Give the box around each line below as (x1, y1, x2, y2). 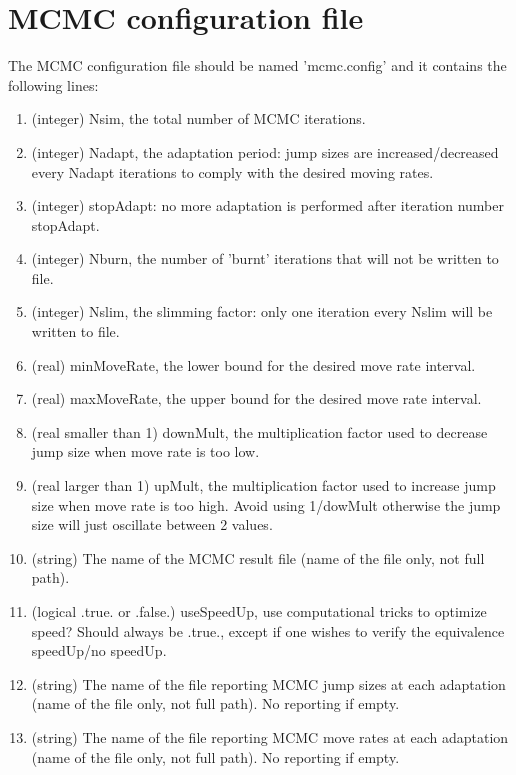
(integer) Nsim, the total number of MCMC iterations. (31, 108, 366, 129)
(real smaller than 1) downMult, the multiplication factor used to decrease (31, 421, 488, 442)
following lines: (8, 74, 99, 95)
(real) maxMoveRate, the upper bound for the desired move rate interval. (31, 388, 482, 409)
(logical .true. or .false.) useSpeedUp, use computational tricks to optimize (31, 601, 487, 621)
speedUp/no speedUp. (31, 640, 167, 661)
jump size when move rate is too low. (31, 441, 260, 462)
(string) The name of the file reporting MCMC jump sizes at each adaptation (31, 673, 506, 694)
